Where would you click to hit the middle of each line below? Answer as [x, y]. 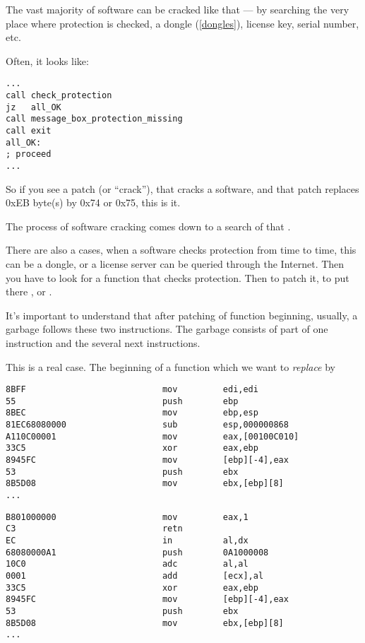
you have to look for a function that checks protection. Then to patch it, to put [178, 277]
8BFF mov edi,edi [132, 390]
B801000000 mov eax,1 [127, 517]
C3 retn [94, 529]
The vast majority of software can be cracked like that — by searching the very [178, 9]
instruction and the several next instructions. [103, 342]
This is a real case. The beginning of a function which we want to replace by [171, 366]
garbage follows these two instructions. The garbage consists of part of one [167, 329]
